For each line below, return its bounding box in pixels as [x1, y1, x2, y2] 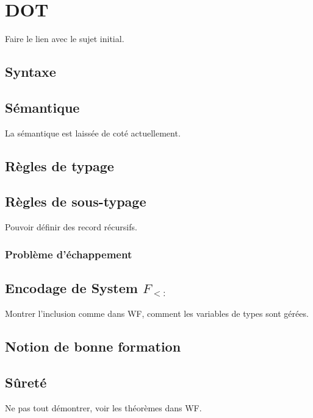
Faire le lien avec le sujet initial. [5, 32, 124, 45]
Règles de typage [5, 156, 114, 175]
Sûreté [5, 372, 47, 391]
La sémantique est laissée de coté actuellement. [5, 126, 181, 139]
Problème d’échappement [5, 246, 132, 261]
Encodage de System [5, 278, 138, 297]
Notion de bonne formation [5, 336, 181, 355]
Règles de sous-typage [5, 192, 146, 211]
